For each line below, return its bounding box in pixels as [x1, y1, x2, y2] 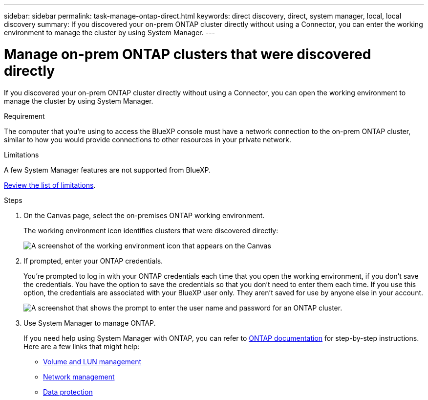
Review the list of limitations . [4, 180, 96, 189]
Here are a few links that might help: [23, 342, 140, 351]
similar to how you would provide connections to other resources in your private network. [4, 135, 292, 144]
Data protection [43, 387, 93, 396]
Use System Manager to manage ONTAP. [23, 318, 156, 327]
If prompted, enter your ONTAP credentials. [23, 256, 163, 265]
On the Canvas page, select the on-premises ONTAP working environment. [23, 211, 265, 220]
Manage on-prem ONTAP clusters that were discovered [4, 45, 371, 63]
